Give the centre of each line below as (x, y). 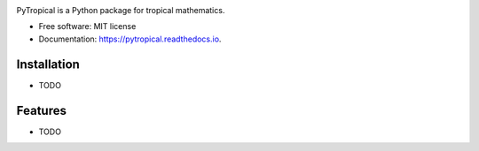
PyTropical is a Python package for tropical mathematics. (121, 10)
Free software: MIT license (87, 26)
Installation (48, 64)
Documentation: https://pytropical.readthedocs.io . (130, 39)
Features (41, 110)
